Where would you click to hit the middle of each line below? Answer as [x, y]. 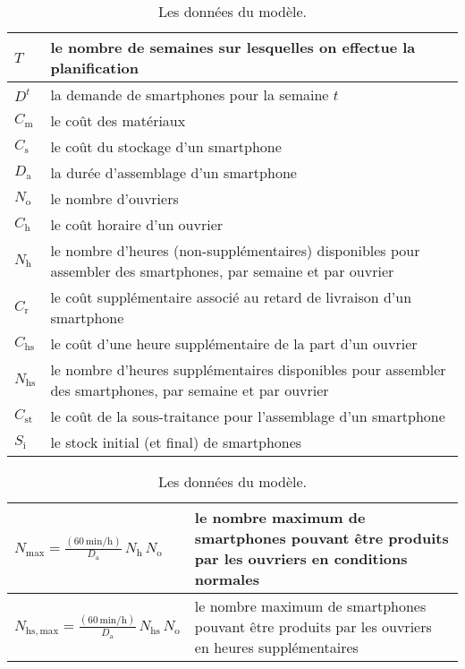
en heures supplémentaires [276, 647]
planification [95, 68]
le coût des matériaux [118, 120]
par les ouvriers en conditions [301, 558]
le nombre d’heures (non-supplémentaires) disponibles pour [235, 250]
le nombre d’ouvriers [114, 198]
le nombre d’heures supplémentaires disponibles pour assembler [248, 369]
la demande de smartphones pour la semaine [190, 94]
